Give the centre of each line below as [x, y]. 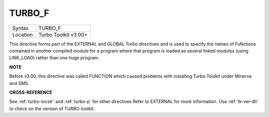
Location [22, 34]
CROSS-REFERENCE [31, 92]
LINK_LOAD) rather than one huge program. [54, 58]
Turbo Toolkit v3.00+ [63, 34]
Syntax [20, 28]
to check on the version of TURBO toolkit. [52, 108]
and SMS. [19, 83]
